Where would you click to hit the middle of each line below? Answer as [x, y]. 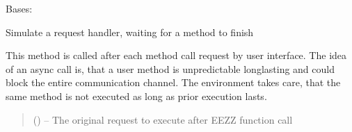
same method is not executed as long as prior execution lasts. [136, 96]
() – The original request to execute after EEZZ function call [163, 119]
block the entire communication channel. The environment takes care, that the [173, 82]
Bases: [19, 8]
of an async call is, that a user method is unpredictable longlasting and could [170, 68]
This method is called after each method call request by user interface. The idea [176, 55]
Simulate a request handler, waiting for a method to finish [130, 32]
